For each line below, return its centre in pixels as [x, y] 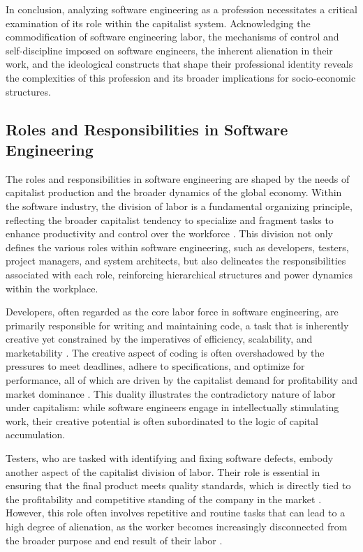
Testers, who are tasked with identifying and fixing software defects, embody [170, 458]
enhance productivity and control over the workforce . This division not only [170, 233]
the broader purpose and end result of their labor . [114, 540]
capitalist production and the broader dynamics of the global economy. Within [174, 192]
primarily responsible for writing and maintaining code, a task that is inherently [177, 325]
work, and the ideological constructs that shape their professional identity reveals [179, 64]
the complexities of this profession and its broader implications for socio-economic [181, 77]
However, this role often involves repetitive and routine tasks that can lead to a [176, 513]
